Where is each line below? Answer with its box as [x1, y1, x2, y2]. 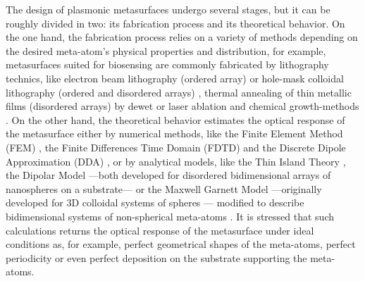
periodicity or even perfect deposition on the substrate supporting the [6, 250, 307, 265]
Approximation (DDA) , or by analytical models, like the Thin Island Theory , [6, 154, 346, 168]
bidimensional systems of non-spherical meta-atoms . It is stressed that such [6, 208, 334, 223]
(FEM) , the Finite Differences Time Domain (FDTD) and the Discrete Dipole [6, 139, 346, 154]
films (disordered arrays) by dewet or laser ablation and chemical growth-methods [6, 99, 359, 113]
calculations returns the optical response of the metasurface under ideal [6, 223, 314, 237]
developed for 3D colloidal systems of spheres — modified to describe [6, 195, 304, 210]
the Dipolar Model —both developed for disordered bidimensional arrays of [6, 168, 331, 182]
